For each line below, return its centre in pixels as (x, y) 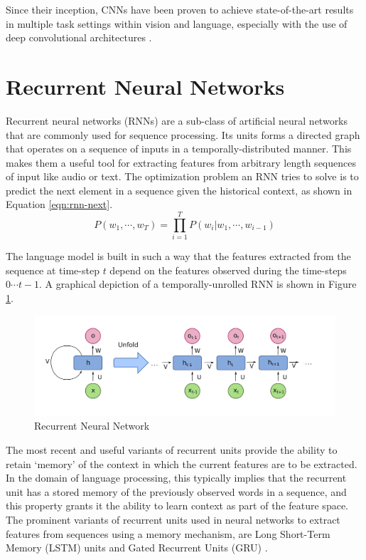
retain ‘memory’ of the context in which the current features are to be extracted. (182, 463)
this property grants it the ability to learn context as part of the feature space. (177, 505)
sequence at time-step (53, 270)
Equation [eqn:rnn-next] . (59, 204)
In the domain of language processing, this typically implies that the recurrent (176, 478)
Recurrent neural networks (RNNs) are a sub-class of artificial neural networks (177, 120)
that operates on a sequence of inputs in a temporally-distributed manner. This (179, 149)
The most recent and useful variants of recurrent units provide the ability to (172, 449)
